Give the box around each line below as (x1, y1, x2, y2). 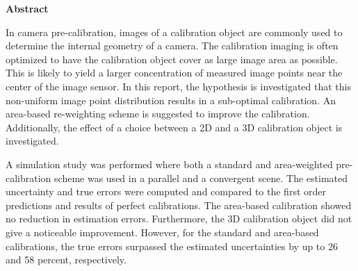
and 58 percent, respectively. (6, 252, 127, 267)
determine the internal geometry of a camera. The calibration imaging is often (6, 38, 339, 53)
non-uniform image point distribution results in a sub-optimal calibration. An (6, 92, 336, 107)
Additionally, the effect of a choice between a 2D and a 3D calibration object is (6, 120, 343, 134)
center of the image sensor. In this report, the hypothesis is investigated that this (6, 79, 351, 93)
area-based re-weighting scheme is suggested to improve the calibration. (6, 106, 310, 121)
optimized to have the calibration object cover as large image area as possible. (6, 51, 338, 66)
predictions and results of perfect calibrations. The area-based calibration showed (6, 197, 352, 212)
